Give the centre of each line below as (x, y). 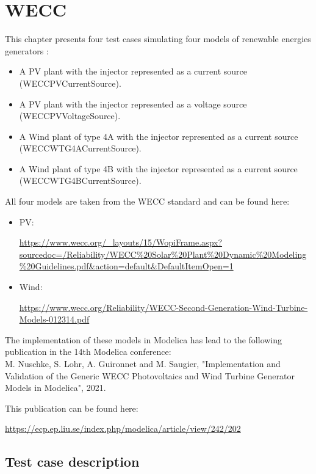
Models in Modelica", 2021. (56, 388)
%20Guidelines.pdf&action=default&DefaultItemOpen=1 (126, 266)
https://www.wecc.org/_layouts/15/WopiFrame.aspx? (121, 242)
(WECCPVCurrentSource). (70, 83)
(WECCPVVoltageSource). (70, 116)
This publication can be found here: (72, 408)
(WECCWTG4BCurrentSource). (80, 180)
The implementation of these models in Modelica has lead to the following (144, 339)
